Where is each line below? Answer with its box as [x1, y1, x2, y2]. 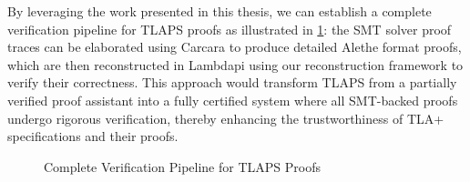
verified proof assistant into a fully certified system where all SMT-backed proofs [7, 90, 458, 109]
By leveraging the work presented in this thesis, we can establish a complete [7, 2, 432, 20]
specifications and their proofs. [7, 126, 179, 146]
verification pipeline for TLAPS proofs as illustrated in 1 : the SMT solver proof [7, 19, 452, 38]
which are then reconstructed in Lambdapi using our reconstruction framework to [7, 55, 464, 74]
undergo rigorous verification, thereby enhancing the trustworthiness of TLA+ [7, 108, 444, 127]
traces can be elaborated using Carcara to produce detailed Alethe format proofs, [7, 37, 462, 56]
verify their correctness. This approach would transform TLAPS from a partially [7, 73, 457, 92]
